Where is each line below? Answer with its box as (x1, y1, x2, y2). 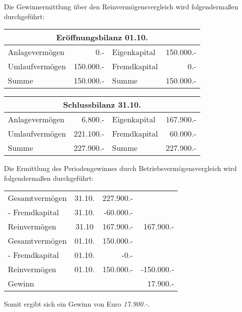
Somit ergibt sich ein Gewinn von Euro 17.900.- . (4, 299, 150, 309)
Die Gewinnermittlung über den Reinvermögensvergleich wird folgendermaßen (4, 1, 239, 11)
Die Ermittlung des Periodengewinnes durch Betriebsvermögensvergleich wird (4, 163, 237, 173)
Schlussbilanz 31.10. (63, 99, 141, 111)
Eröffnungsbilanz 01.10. (56, 31, 148, 43)
